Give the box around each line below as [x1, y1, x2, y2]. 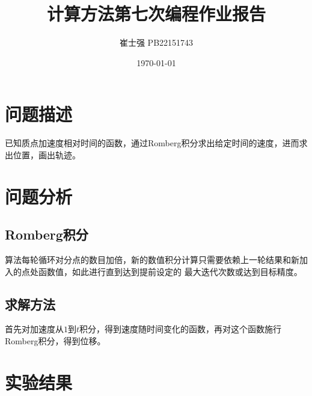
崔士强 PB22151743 [119, 36, 194, 49]
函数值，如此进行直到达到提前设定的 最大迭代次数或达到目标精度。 [38, 265, 302, 277]
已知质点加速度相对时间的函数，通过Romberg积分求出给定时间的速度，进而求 [5, 137, 308, 149]
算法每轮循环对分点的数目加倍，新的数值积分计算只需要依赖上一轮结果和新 [5, 253, 299, 266]
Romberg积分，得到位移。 [5, 335, 106, 347]
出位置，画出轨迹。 [5, 148, 81, 161]
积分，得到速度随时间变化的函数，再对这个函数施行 [79, 323, 282, 335]
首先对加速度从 [5, 323, 64, 335]
